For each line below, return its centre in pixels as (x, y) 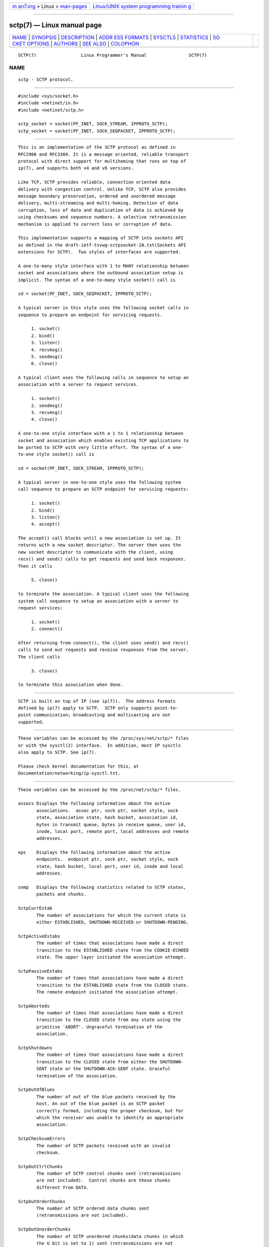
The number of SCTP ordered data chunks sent (93, 1209)
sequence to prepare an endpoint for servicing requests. (90, 315)
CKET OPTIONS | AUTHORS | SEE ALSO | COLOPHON (76, 43)
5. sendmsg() (47, 356)
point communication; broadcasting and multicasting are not (94, 715)
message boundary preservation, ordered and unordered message (97, 196)
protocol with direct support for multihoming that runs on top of (102, 161)
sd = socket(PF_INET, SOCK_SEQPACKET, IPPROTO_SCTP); (85, 294)
